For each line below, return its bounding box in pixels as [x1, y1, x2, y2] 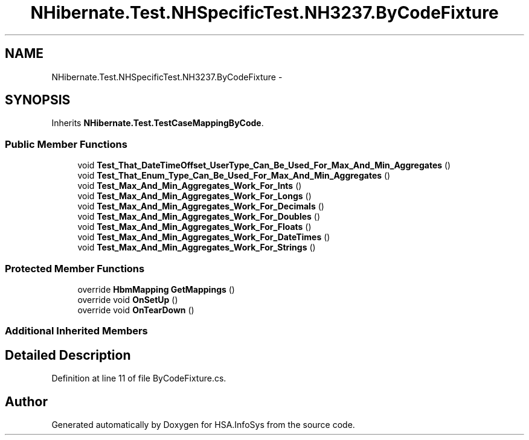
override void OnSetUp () [77, 294, 178, 305]
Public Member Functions [5, 138, 127, 150]
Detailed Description [5, 347, 131, 363]
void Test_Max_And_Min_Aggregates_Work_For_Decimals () [77, 201, 324, 212]
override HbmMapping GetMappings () [77, 284, 235, 295]
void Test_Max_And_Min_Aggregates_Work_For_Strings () [77, 242, 316, 253]
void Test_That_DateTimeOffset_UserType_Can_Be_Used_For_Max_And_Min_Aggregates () [77, 160, 451, 171]
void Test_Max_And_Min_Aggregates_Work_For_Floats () [77, 222, 312, 232]
